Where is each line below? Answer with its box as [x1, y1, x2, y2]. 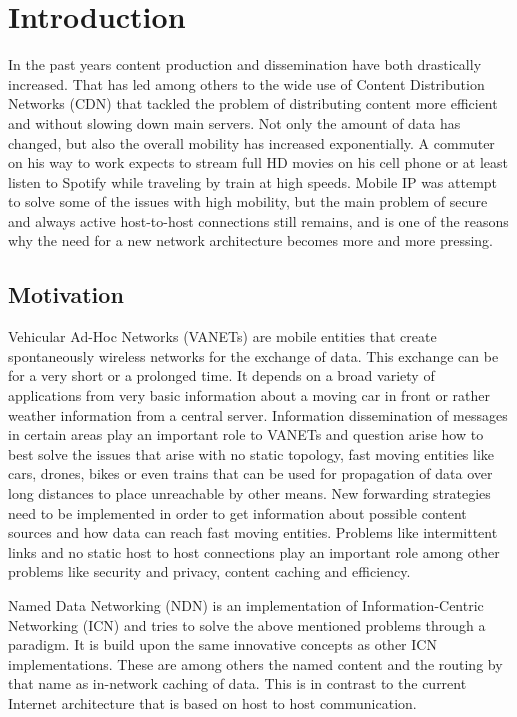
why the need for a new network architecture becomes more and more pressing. [8, 230, 494, 251]
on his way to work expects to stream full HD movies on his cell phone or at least [8, 152, 509, 173]
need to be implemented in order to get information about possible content [8, 502, 467, 523]
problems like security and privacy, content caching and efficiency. [8, 561, 411, 582]
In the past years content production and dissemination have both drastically [8, 54, 482, 75]
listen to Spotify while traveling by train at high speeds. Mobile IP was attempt [8, 171, 498, 192]
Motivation [8, 279, 124, 310]
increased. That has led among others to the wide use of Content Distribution [8, 73, 485, 94]
